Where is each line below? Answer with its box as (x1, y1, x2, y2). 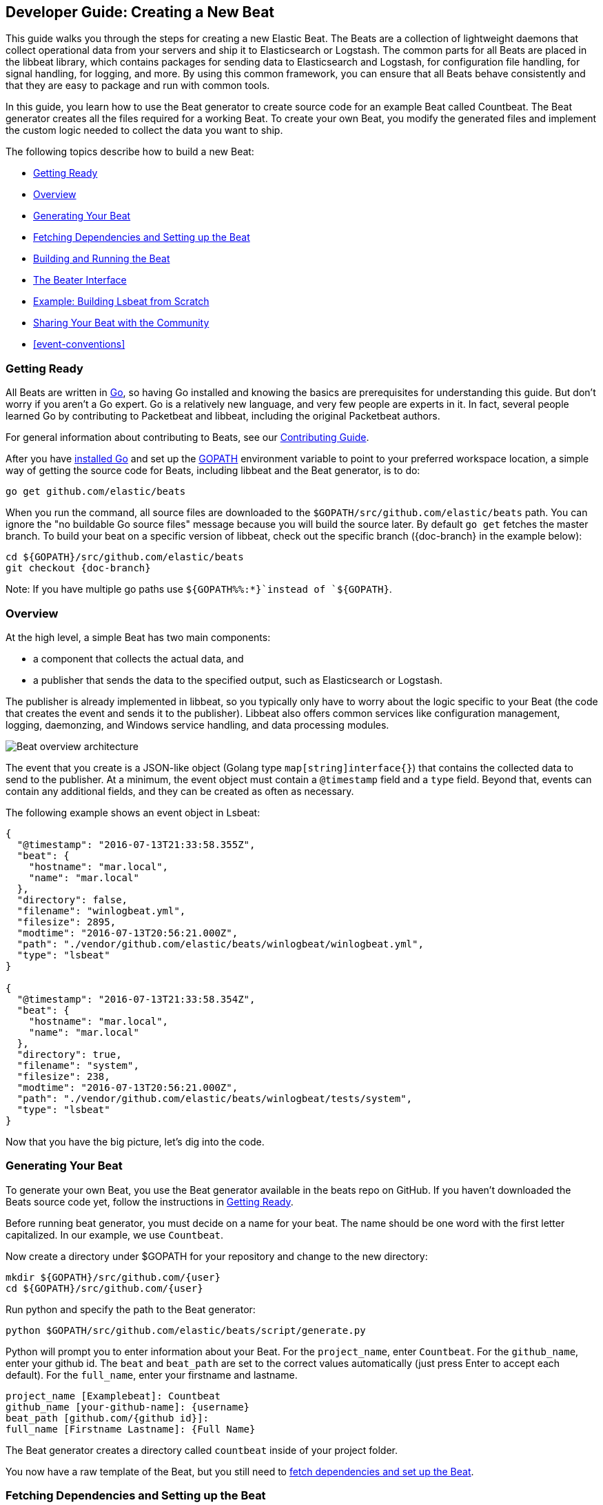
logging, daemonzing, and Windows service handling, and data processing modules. (6, 718, 389, 731)
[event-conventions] (33, 338, 125, 351)
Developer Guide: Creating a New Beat (6, 3, 275, 21)
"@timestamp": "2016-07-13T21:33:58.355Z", (17, 838, 256, 850)
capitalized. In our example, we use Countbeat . (6, 1228, 224, 1241)
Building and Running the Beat (33, 253, 170, 265)
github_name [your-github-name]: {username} (6, 1401, 250, 1413)
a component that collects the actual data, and (33, 652, 244, 665)
